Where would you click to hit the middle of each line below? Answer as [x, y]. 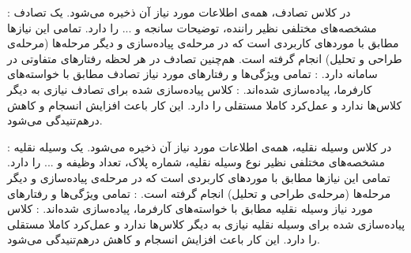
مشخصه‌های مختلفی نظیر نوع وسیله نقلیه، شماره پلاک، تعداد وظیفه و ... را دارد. [196, 162]
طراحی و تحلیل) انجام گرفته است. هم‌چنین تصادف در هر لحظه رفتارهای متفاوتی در [205, 58]
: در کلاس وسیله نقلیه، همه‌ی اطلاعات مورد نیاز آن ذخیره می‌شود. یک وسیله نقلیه [200, 146]
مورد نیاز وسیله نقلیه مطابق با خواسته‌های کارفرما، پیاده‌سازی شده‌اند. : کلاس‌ [190, 208]
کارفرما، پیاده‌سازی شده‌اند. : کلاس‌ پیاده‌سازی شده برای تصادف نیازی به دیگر [190, 89]
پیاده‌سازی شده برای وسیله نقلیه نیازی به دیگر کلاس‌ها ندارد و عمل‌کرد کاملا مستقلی [206, 223]
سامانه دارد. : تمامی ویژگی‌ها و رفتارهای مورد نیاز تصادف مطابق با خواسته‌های [192, 74]
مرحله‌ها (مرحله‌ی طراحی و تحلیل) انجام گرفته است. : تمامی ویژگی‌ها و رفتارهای [199, 193]
